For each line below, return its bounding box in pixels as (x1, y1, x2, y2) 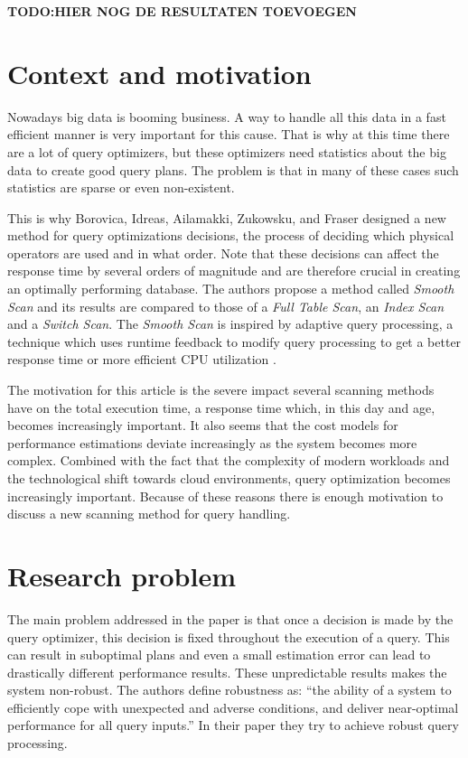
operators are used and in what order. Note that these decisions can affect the (7, 243, 439, 262)
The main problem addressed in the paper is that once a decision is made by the (7, 609, 454, 628)
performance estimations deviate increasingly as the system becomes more (7, 433, 417, 452)
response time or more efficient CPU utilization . (7, 350, 276, 369)
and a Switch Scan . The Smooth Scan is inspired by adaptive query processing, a (7, 314, 454, 333)
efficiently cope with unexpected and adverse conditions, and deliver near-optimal (7, 697, 459, 716)
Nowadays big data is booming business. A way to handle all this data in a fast (7, 107, 446, 126)
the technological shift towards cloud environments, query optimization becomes (7, 469, 451, 487)
